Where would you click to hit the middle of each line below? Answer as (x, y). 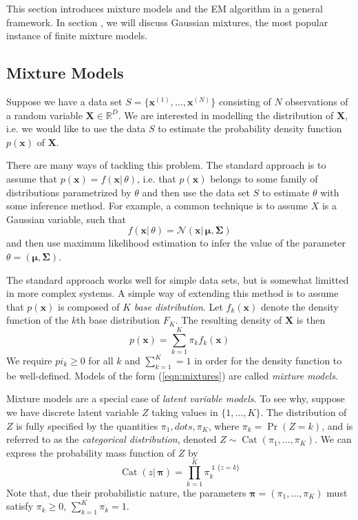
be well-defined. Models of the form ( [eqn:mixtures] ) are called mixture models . (172, 375)
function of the (38, 320)
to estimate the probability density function (250, 128)
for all (101, 361)
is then (311, 320)
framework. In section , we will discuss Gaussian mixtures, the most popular (167, 22)
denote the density (299, 306)
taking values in (185, 412)
